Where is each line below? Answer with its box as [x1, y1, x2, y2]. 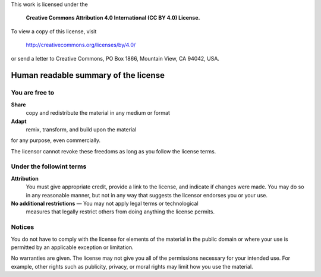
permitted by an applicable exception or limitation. [11, 244, 134, 251]
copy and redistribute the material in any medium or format [26, 109, 171, 117]
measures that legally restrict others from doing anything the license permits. [26, 208, 215, 215]
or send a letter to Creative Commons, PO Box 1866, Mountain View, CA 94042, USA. [11, 55, 220, 62]
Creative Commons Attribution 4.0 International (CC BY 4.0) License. [26, 14, 200, 21]
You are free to [11, 89, 55, 97]
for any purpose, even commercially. [11, 137, 101, 144]
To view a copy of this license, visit [11, 27, 97, 35]
